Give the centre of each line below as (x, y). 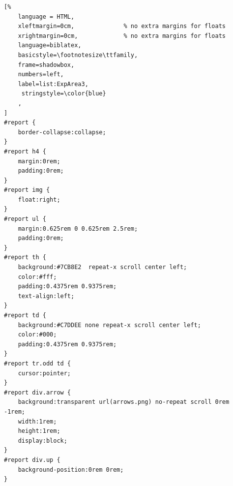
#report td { (25, 315)
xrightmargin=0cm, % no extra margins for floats (122, 36)
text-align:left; (46, 296)
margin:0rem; (39, 161)
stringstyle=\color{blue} (64, 94)
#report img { (27, 190)
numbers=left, (41, 75)
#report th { (25, 258)
